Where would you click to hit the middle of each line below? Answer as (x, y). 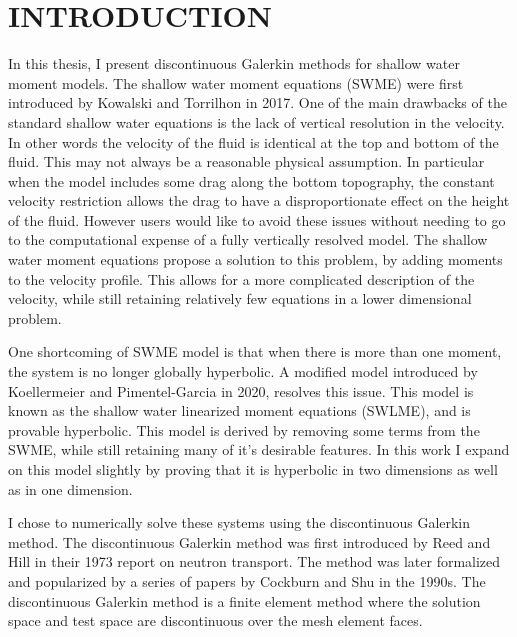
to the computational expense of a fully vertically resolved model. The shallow (248, 239)
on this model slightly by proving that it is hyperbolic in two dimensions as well (253, 469)
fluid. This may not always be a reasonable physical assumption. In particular (246, 161)
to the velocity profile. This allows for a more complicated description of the (241, 278)
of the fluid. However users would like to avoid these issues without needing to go (257, 219)
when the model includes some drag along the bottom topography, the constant (251, 180)
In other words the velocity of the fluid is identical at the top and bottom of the (253, 141)
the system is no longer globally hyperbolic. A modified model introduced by (243, 371)
